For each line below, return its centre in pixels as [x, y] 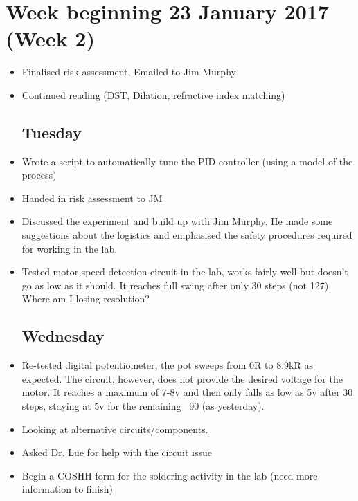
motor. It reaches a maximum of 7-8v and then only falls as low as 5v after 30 [187, 392]
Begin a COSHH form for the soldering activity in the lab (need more [170, 475]
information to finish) [68, 489]
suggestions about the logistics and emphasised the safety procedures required [187, 235]
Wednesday [63, 336]
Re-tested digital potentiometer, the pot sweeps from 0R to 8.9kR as [167, 365]
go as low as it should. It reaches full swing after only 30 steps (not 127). [177, 285]
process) [39, 175]
